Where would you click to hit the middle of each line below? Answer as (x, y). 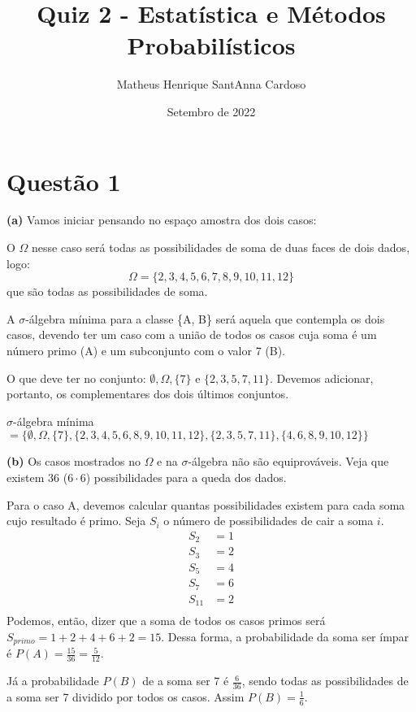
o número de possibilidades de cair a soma (269, 521)
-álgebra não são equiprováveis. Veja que (288, 461)
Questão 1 (64, 181)
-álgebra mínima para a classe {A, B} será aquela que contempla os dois (205, 318)
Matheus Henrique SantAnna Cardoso (211, 84)
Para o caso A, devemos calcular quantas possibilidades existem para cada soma (206, 504)
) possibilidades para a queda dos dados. (186, 477)
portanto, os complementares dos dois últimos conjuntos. (148, 394)
